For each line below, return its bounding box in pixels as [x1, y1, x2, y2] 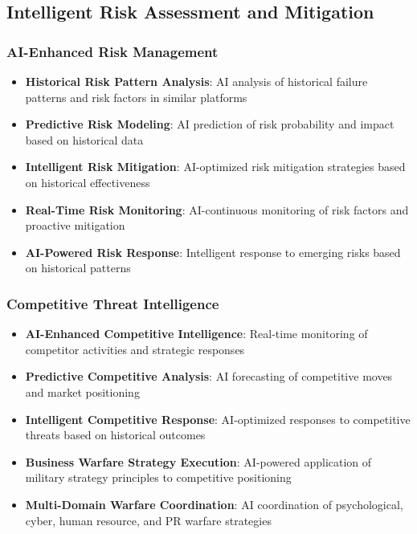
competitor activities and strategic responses [25, 340, 245, 357]
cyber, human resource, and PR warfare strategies [25, 512, 272, 528]
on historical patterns [25, 259, 131, 276]
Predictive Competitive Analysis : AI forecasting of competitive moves [25, 368, 393, 385]
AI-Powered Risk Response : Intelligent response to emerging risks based [25, 243, 401, 260]
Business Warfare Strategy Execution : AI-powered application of [25, 453, 372, 470]
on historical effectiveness [25, 173, 150, 190]
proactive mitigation [25, 217, 125, 234]
